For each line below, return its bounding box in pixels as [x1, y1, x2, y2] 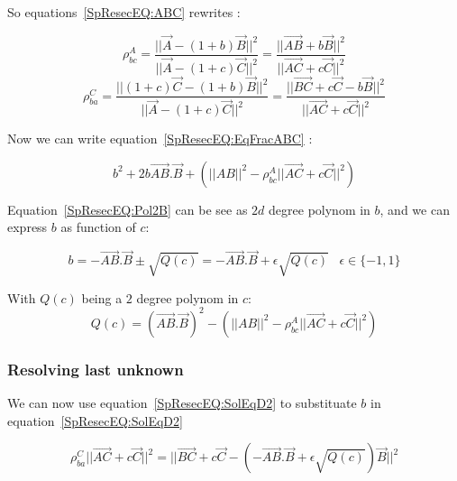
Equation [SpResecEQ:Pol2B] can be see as [7, 199, 248, 218]
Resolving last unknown [7, 357, 184, 380]
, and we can [379, 199, 450, 218]
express [7, 217, 48, 236]
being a [81, 288, 123, 307]
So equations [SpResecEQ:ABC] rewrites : [7, 3, 241, 21]
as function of [60, 217, 136, 236]
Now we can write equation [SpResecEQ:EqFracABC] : [7, 129, 313, 148]
